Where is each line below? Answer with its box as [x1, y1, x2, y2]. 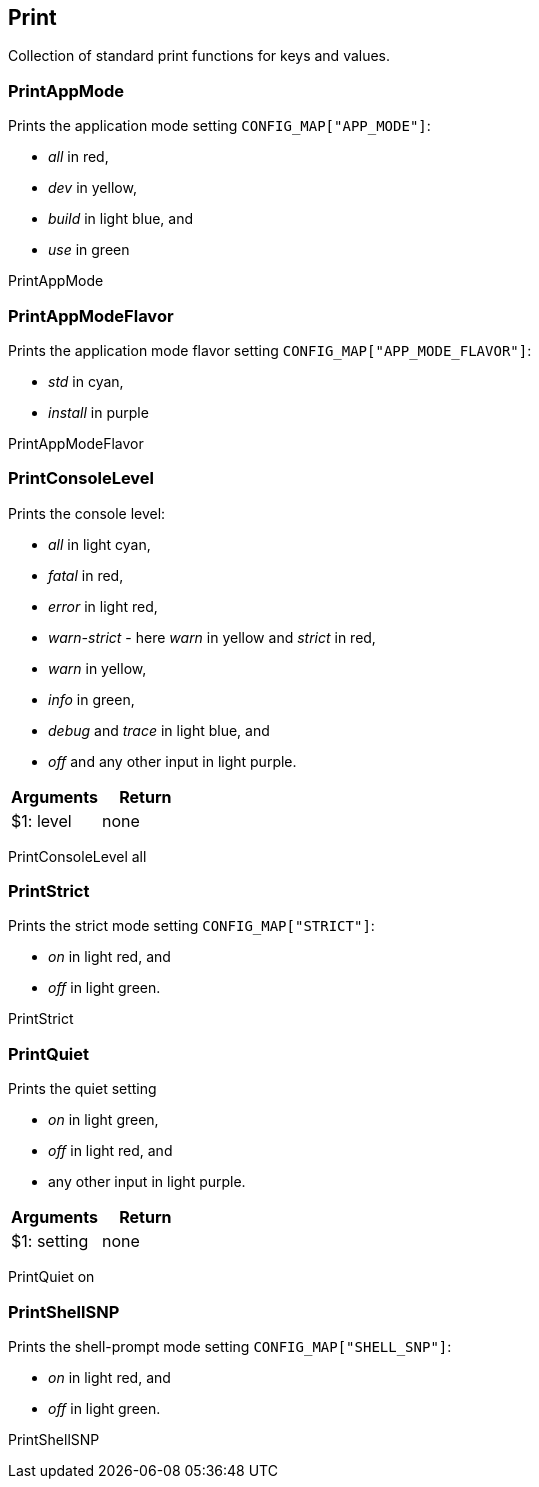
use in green [48, 241, 130, 259]
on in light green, [48, 1111, 159, 1129]
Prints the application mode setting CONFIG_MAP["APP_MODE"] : [8, 117, 431, 135]
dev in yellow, [48, 179, 137, 197]
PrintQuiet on [8, 1268, 95, 1286]
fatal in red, [48, 566, 124, 584]
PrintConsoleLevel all [8, 847, 147, 865]
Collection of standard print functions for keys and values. [8, 47, 391, 65]
